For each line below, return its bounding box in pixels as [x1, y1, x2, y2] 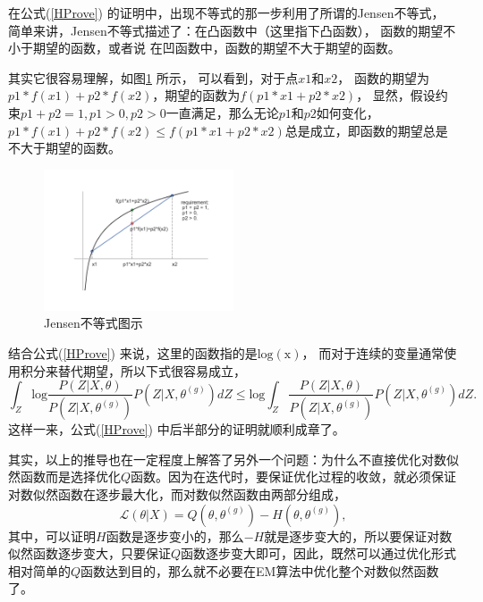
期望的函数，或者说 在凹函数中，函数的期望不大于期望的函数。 [32, 38, 401, 57]
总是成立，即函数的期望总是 [284, 121, 448, 139]
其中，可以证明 [8, 526, 96, 545]
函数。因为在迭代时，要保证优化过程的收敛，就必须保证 [131, 467, 457, 486]
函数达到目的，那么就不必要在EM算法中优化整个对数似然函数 [80, 561, 439, 580]
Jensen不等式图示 [44, 314, 143, 332]
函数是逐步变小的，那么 [106, 526, 244, 545]
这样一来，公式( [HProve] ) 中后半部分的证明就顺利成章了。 [8, 420, 345, 439]
